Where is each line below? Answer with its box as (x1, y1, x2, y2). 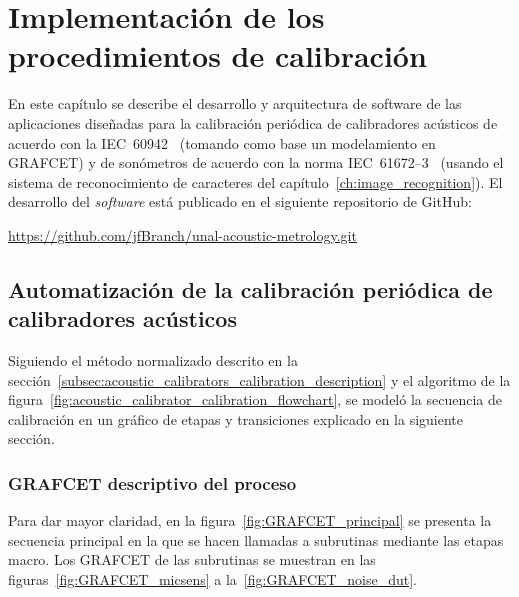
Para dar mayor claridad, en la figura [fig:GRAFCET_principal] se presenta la (8, 510, 492, 531)
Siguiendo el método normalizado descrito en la (8, 350, 298, 371)
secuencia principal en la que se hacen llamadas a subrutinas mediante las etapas (8, 529, 504, 550)
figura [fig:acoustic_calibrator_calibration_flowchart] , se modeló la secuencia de (8, 389, 502, 410)
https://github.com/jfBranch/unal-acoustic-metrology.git (8, 224, 357, 245)
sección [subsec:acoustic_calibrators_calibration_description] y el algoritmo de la (8, 369, 511, 390)
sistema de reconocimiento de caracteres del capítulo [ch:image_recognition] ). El (8, 171, 503, 192)
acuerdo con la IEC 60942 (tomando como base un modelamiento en (8, 132, 436, 153)
